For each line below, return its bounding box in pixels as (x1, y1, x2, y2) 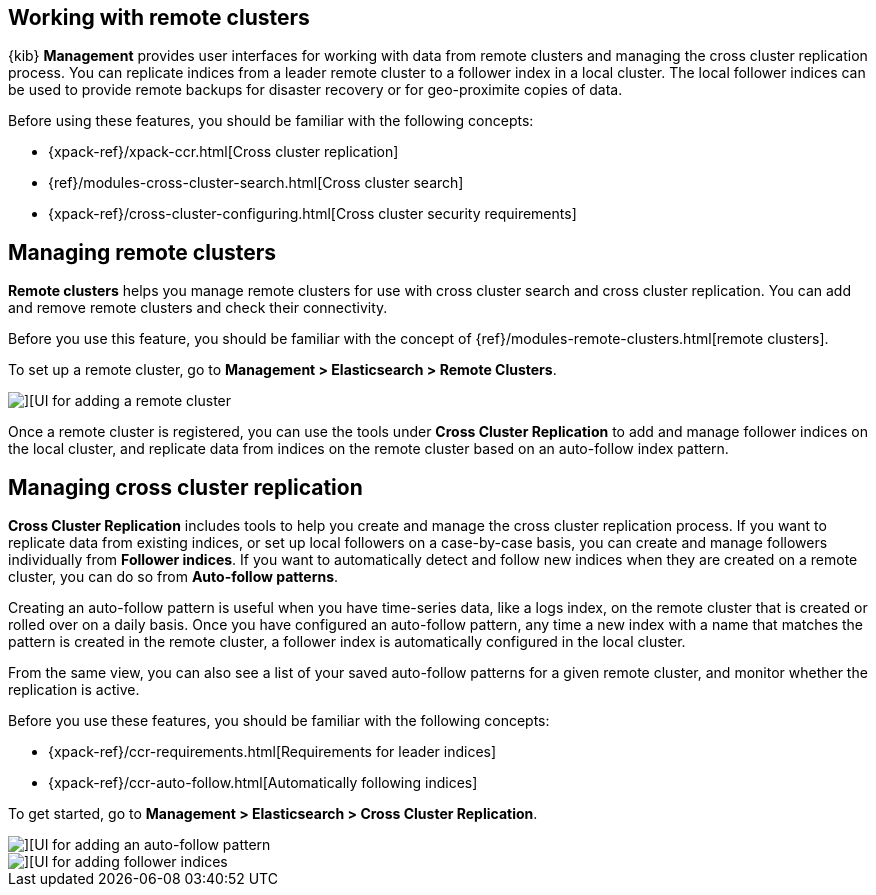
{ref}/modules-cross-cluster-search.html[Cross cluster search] (48, 174, 464, 192)
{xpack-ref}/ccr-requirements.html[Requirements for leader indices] (48, 743, 497, 761)
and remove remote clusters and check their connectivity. (8, 299, 388, 317)
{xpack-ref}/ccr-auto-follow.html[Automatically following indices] (48, 774, 478, 792)
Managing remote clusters (8, 239, 277, 265)
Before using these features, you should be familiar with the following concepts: (8, 112, 534, 130)
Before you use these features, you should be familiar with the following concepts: (8, 712, 550, 730)
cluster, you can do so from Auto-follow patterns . (8, 568, 339, 586)
